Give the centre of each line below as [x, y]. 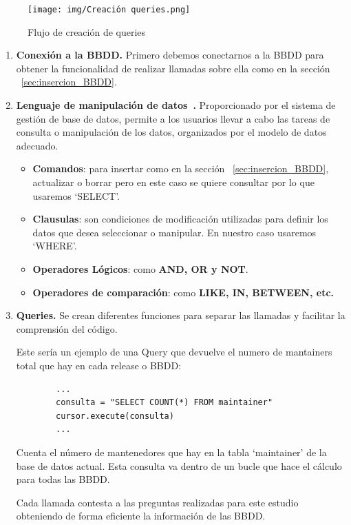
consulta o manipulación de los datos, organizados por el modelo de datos [171, 132]
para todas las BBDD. [63, 479]
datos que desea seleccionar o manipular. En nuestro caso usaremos [174, 232]
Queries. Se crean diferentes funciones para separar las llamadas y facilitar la [181, 315]
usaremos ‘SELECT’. [76, 195]
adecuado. [37, 145]
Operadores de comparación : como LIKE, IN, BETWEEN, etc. [183, 292]
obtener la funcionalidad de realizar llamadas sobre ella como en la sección [173, 68]
